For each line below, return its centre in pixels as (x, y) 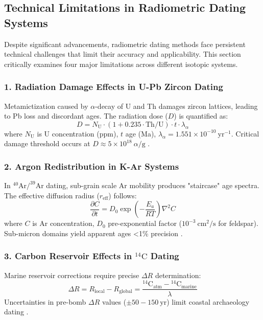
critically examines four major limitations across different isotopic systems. (121, 64)
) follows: (123, 195)
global (126, 292)
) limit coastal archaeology (208, 301)
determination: (178, 275)
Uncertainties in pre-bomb (45, 301)
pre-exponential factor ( (145, 223)
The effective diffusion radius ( (52, 195)
